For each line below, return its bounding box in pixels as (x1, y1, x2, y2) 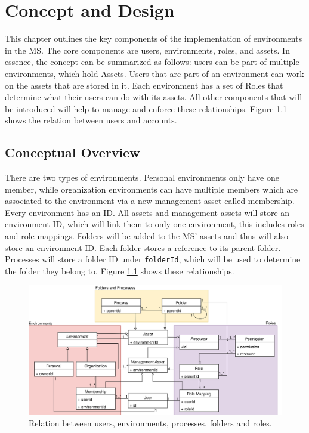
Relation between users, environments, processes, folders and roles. (29, 417, 272, 429)
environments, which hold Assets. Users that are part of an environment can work (5, 67, 304, 79)
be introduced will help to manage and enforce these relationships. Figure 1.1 (5, 102, 288, 115)
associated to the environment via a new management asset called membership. (5, 194, 295, 207)
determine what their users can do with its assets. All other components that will (5, 91, 302, 103)
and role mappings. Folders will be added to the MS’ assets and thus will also (5, 230, 288, 242)
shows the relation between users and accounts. (5, 114, 177, 126)
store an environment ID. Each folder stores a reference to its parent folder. (5, 241, 281, 253)
